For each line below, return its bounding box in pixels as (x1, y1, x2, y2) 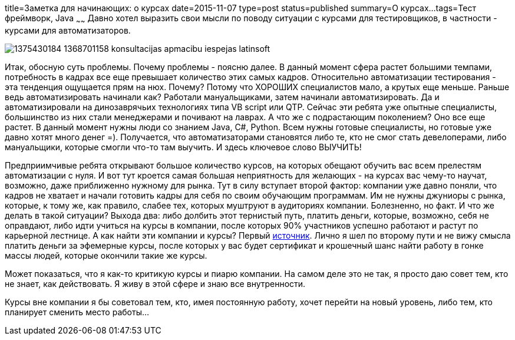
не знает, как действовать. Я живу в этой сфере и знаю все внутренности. (5, 278, 306, 289)
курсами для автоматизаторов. (5, 25, 131, 35)
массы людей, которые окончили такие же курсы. (5, 250, 207, 260)
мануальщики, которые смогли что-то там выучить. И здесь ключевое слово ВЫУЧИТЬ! (5, 141, 362, 152)
